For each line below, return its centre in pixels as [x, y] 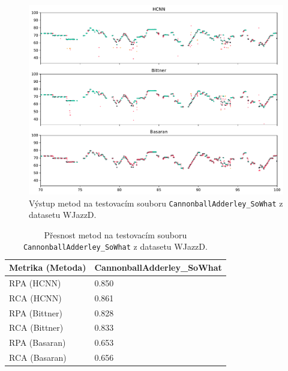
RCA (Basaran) [38, 357]
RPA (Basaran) [37, 342]
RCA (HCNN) [35, 297]
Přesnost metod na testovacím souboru [115, 234]
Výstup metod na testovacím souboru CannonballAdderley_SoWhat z [156, 203]
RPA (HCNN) [35, 282]
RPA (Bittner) [36, 312]
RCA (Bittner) [36, 327]
